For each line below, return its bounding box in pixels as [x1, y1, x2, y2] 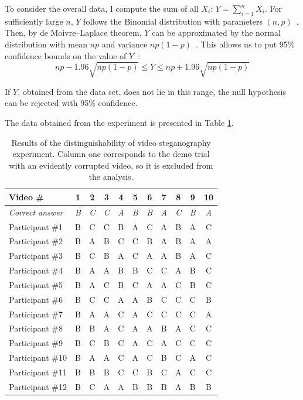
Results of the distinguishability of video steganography [11, 136, 211, 148]
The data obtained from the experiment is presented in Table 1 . [5, 116, 234, 128]
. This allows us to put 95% [195, 37, 295, 50]
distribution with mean [5, 37, 87, 50]
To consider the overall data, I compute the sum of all [5, 2, 199, 14]
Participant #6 [9, 293, 63, 305]
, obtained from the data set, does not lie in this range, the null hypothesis [18, 85, 286, 97]
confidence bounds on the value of [5, 49, 127, 61]
